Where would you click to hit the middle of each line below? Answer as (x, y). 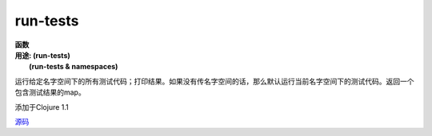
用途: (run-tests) (43, 55)
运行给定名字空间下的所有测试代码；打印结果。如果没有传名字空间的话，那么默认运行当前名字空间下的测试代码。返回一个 (214, 81)
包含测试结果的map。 (50, 92)
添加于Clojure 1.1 (42, 107)
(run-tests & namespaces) (74, 67)
